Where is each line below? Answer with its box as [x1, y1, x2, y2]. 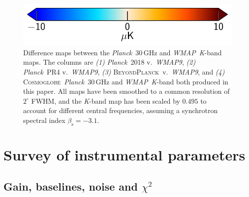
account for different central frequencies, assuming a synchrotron [23, 105, 218, 116]
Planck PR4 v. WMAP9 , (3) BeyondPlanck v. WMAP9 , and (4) [23, 67, 225, 77]
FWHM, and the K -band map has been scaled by [31, 95, 180, 106]
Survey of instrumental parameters [3, 144, 246, 164]
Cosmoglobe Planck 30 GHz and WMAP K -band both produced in [23, 76, 228, 86]
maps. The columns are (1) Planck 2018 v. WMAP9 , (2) [23, 57, 196, 67]
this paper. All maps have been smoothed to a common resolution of [23, 86, 230, 96]
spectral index [23, 115, 65, 125]
